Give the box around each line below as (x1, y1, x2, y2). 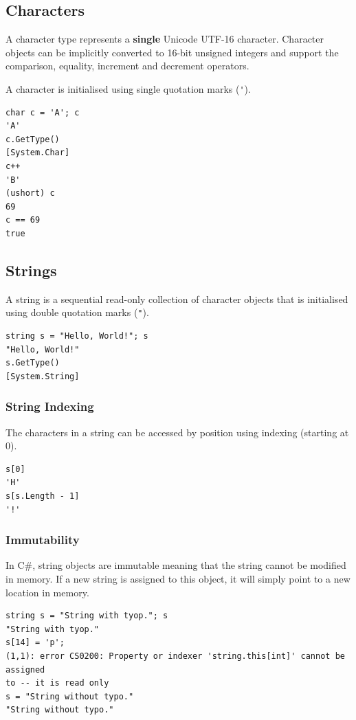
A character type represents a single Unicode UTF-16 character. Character (5, 32, 324, 46)
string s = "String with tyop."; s (5, 611, 168, 621)
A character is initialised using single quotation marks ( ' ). (5, 81, 251, 95)
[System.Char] (5, 148, 70, 158)
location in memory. (5, 585, 89, 599)
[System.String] (5, 371, 80, 381)
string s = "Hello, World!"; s (5, 331, 148, 341)
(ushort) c (5, 188, 55, 199)
